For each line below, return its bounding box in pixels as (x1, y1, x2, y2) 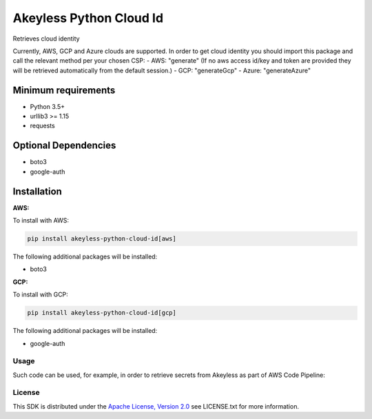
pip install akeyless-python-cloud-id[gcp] (27, 309, 177, 317)
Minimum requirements (12, 84, 116, 96)
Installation (12, 185, 62, 197)
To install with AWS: (12, 216, 69, 224)
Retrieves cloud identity (12, 34, 80, 43)
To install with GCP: (12, 290, 68, 299)
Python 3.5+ (30, 102, 65, 110)
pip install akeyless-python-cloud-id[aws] (27, 234, 177, 243)
